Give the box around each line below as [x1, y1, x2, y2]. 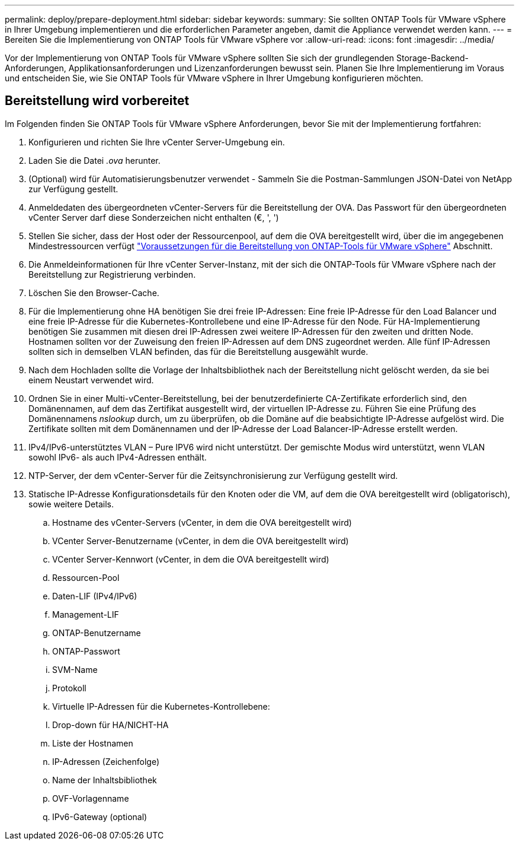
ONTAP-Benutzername [52, 627, 141, 638]
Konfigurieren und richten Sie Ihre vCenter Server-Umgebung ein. [28, 136, 285, 147]
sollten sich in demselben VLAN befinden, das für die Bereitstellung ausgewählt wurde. [28, 346, 369, 357]
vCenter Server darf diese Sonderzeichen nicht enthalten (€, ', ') [28, 212, 279, 223]
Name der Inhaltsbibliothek [52, 774, 157, 785]
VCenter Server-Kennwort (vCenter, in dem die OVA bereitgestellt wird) [52, 554, 329, 564]
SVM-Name [52, 664, 98, 675]
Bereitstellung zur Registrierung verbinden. [28, 269, 196, 279]
